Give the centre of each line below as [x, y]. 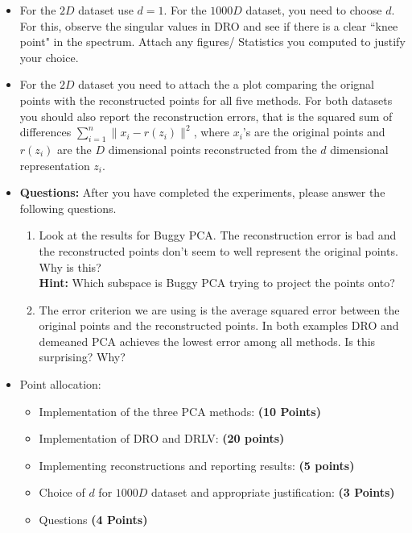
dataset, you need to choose [314, 10]
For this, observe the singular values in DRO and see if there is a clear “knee [209, 25]
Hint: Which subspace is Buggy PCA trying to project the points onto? [217, 283]
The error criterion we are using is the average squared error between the [219, 309]
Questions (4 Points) [93, 520]
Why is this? [70, 266]
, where [211, 132]
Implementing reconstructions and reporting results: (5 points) [197, 465]
